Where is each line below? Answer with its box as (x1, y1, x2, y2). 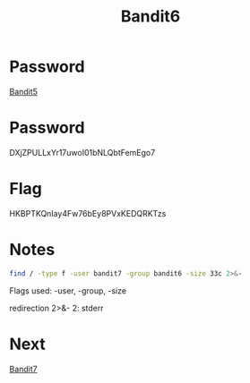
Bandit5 (9, 86, 39, 97)
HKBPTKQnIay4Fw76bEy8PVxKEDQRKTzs (9, 208, 167, 218)
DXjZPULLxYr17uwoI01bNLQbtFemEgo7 (9, 147, 156, 157)
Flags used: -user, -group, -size (9, 285, 127, 296)
